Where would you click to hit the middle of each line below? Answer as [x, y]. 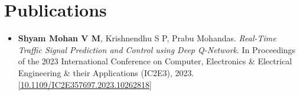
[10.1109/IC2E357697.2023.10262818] [85, 84]
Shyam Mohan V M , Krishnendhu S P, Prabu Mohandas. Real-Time [147, 38]
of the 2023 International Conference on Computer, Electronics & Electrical [155, 61]
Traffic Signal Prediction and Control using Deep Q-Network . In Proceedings [157, 49]
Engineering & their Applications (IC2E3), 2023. [106, 72]
